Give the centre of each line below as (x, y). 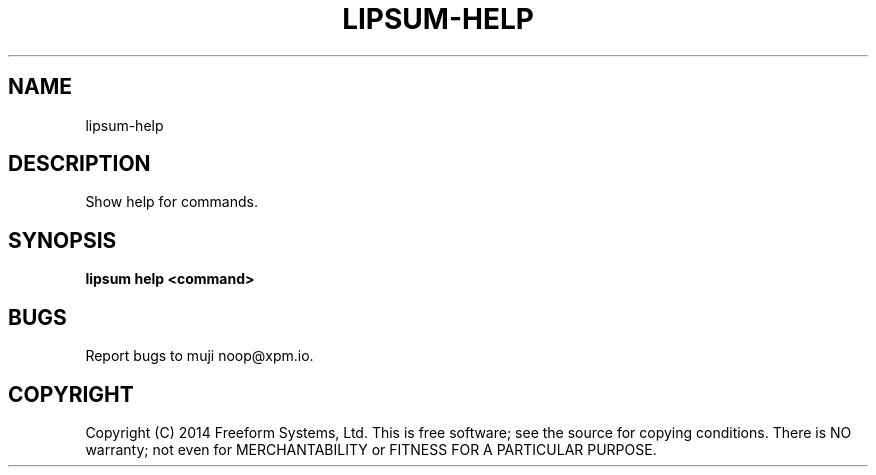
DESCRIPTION (79, 164)
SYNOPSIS (62, 240)
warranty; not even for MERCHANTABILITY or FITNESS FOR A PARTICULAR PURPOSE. (371, 449)
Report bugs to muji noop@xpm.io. (199, 356)
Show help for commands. (171, 202)
